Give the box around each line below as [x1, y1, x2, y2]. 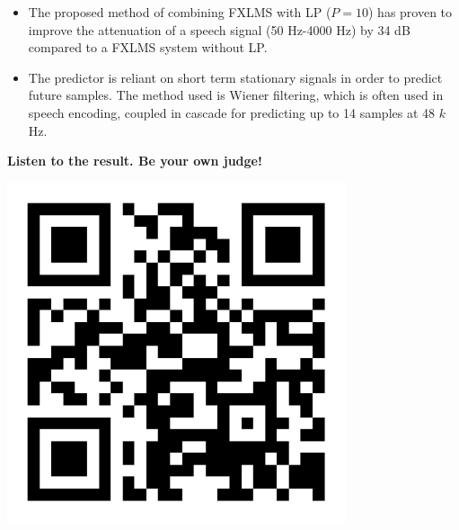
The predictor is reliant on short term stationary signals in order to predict [28, 67, 443, 86]
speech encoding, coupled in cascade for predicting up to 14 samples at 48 [28, 103, 436, 121]
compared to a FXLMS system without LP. [28, 38, 268, 57]
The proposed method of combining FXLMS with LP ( [28, 3, 331, 21]
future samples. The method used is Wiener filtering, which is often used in [28, 85, 444, 104]
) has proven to [367, 3, 453, 21]
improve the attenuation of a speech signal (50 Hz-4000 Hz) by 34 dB [28, 20, 410, 39]
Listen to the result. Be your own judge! [7, 151, 262, 170]
